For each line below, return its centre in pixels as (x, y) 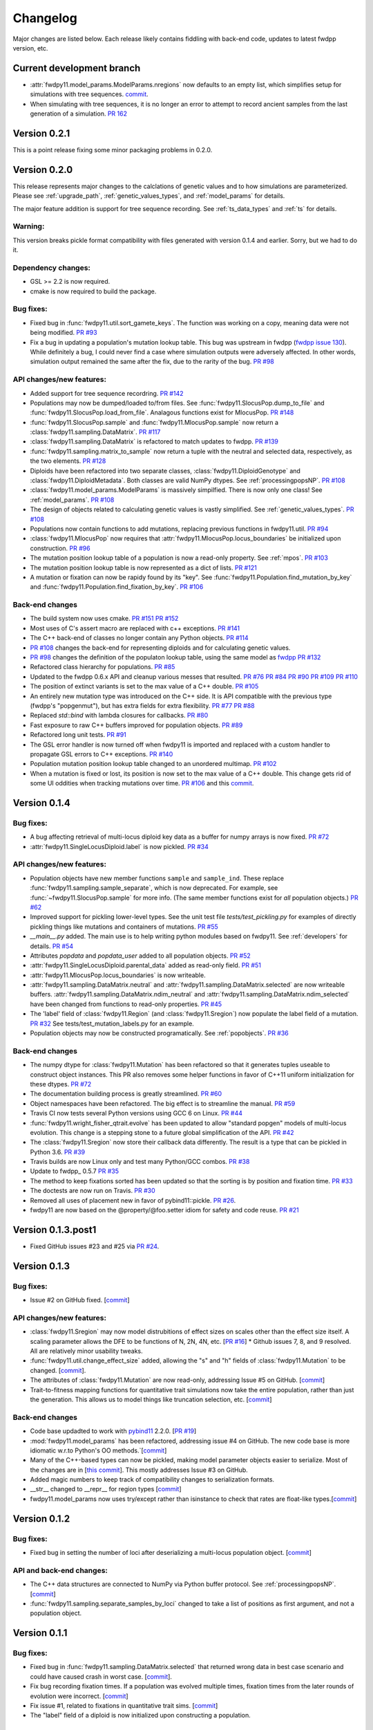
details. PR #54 (52, 946)
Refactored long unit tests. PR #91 (78, 735)
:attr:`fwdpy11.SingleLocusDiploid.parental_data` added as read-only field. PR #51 (146, 965)
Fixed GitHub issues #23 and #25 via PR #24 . (95, 1246)
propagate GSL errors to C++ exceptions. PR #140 (102, 754)
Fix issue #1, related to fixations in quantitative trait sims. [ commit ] (124, 1706)
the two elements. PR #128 (68, 461)
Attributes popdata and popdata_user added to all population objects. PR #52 (141, 956)
